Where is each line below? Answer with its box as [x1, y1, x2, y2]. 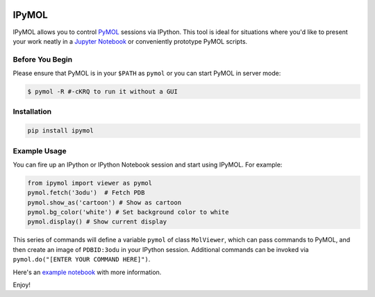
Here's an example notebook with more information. [12, 268, 162, 276]
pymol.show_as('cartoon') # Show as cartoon [27, 198, 182, 206]
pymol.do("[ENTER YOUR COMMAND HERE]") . [12, 255, 151, 264]
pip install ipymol [27, 127, 94, 135]
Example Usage [12, 146, 67, 155]
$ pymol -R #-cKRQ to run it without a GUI [27, 87, 178, 96]
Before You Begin [12, 54, 73, 64]
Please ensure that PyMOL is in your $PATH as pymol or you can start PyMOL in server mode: [12, 69, 281, 78]
